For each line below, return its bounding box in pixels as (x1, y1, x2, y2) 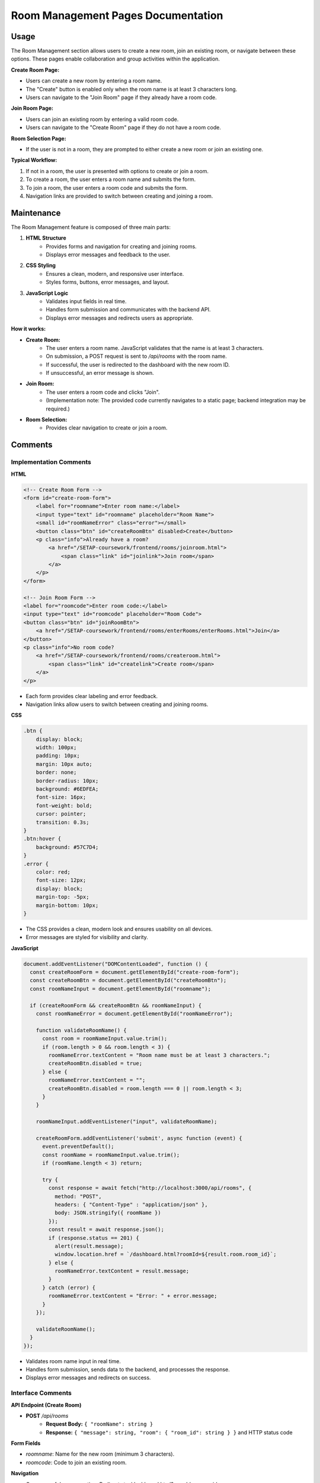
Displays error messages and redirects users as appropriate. (46, 314, 194, 322)
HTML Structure (25, 234, 66, 241)
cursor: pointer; (36, 810, 87, 817)
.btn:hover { (23, 835, 62, 842)
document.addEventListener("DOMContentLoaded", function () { (23, 960, 208, 967)
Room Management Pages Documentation (11, 9, 223, 22)
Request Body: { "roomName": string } (46, 1421, 153, 1428)
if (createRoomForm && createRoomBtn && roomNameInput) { (30, 1002, 202, 1008)
